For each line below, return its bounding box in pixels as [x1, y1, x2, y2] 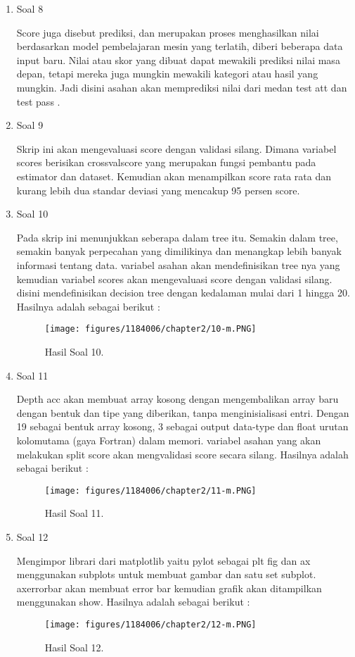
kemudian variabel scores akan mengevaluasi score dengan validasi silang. [16, 271, 333, 286]
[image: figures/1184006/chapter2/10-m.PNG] [44, 324, 257, 334]
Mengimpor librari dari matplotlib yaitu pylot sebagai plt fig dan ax [16, 553, 311, 568]
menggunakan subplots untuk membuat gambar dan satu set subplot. [16, 567, 316, 582]
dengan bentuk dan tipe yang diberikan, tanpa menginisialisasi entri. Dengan [16, 405, 349, 420]
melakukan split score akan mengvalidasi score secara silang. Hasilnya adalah [16, 446, 349, 461]
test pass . [16, 94, 60, 108]
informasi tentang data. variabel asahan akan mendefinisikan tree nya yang [16, 257, 340, 272]
